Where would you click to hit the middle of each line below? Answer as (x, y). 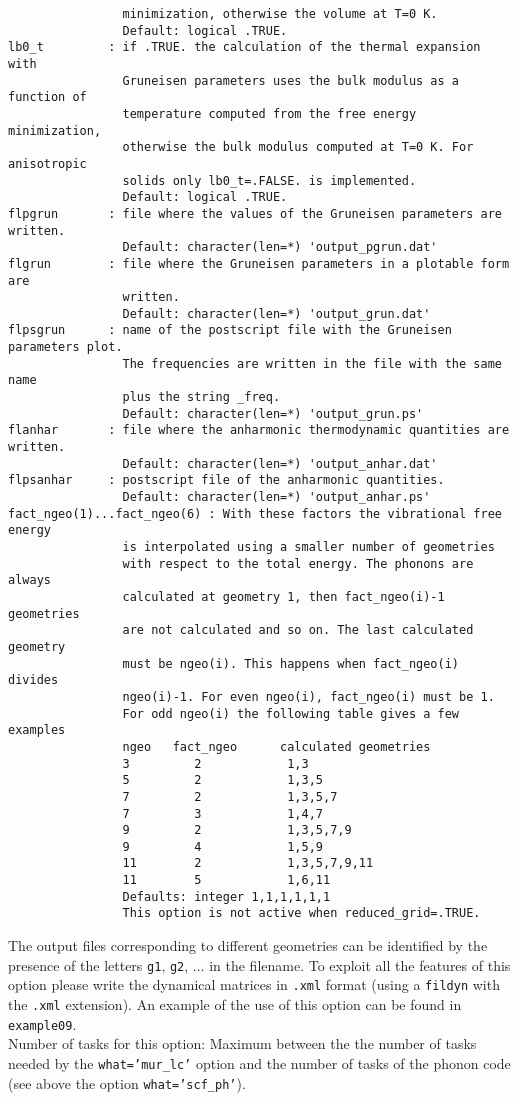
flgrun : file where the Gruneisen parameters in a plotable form (259, 263)
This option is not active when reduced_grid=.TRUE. (301, 913)
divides (33, 680)
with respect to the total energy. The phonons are (298, 563)
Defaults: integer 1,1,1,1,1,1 (226, 896)
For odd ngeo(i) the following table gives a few (291, 713)
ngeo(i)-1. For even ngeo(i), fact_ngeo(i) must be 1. (308, 696)
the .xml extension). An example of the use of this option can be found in (235, 1004)
